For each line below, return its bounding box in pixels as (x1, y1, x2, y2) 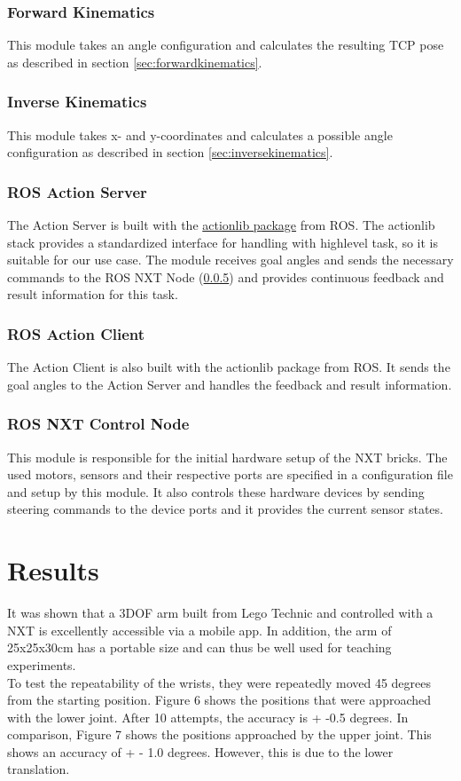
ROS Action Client (7, 322, 145, 344)
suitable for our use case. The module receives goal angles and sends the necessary (7, 250, 454, 269)
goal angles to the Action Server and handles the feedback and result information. (7, 375, 452, 393)
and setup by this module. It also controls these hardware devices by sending (7, 482, 425, 501)
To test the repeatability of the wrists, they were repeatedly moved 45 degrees (7, 673, 432, 691)
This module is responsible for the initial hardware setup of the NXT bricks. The (7, 447, 448, 466)
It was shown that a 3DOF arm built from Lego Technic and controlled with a (7, 603, 434, 622)
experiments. (7, 655, 76, 674)
